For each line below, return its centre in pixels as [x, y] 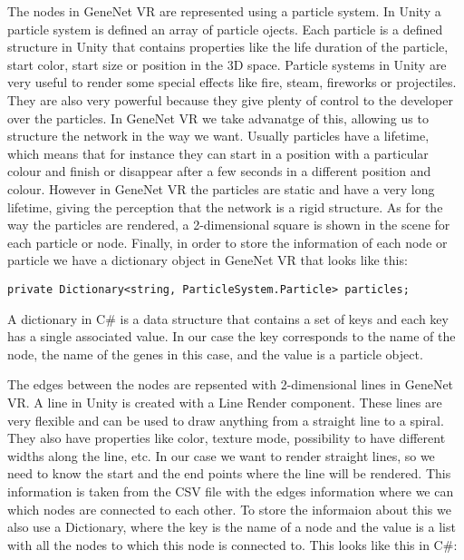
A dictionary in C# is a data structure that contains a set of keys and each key [228, 318]
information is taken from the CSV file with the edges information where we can [231, 491]
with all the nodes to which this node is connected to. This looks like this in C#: [232, 544]
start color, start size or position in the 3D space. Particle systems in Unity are [227, 64]
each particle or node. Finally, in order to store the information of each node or [227, 242]
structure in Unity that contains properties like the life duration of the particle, [228, 47]
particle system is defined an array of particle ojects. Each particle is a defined [225, 29]
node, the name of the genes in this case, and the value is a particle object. [215, 354]
